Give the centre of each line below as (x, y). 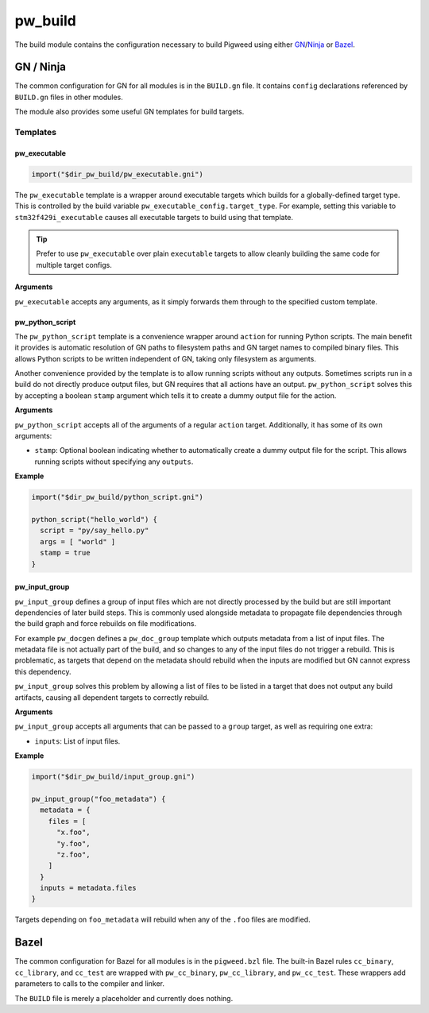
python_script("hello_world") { (95, 519)
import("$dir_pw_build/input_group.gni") (113, 777)
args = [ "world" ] (78, 541)
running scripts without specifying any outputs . (114, 462)
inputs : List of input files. (77, 741)
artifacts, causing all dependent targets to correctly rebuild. (112, 697)
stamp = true (65, 553)
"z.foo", (73, 854)
